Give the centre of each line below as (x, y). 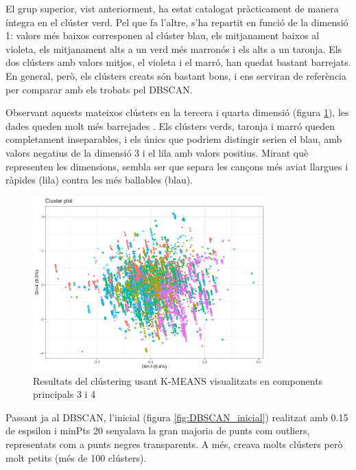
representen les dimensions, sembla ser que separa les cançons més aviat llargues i (177, 166)
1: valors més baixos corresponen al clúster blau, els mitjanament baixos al (163, 35)
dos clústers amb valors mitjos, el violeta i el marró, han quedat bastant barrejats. (178, 62)
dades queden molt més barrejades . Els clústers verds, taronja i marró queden (170, 125)
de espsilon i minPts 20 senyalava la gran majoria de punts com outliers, (158, 430)
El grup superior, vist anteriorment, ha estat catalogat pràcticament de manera (172, 8)
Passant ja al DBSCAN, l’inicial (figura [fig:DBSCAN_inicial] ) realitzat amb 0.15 (177, 417)
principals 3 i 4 (64, 394)
